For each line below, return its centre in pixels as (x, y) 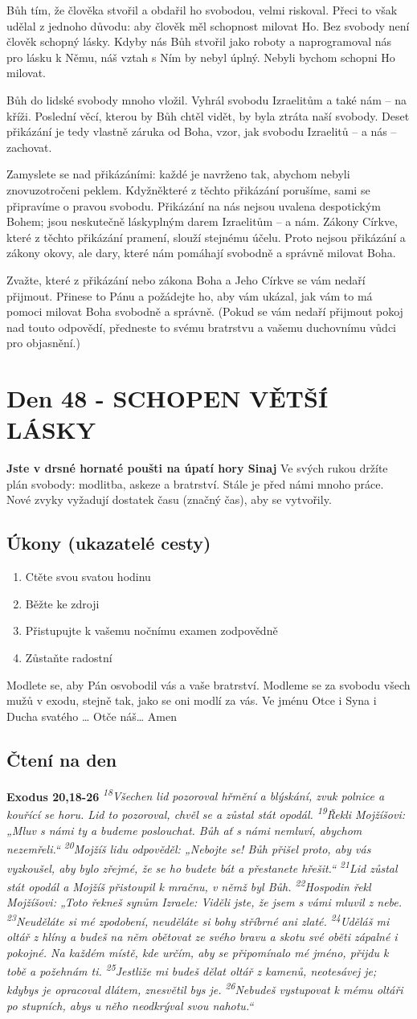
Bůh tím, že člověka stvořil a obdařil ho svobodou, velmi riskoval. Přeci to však (202, 10)
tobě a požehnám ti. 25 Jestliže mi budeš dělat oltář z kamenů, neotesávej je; (192, 970)
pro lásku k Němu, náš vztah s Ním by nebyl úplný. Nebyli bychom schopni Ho (201, 57)
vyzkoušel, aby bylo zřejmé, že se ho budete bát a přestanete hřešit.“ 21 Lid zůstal (202, 866)
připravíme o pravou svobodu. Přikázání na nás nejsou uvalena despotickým (194, 205)
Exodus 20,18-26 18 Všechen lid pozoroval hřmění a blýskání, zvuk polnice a (196, 795)
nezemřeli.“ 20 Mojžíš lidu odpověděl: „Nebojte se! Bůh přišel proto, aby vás (189, 848)
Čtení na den (62, 759)
